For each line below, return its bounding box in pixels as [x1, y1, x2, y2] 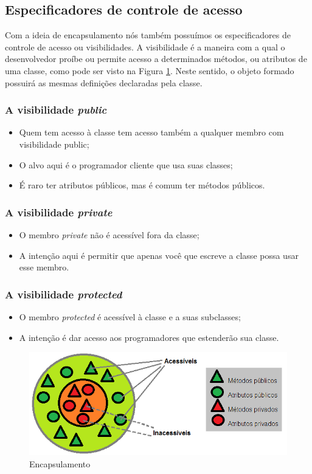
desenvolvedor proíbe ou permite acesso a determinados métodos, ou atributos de [5, 52, 307, 65]
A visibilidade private [5, 204, 113, 219]
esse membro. [19, 261, 69, 273]
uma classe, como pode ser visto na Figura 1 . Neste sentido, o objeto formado [5, 64, 294, 77]
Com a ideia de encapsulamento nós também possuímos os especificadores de [5, 29, 291, 41]
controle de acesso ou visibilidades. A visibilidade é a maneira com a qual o [5, 40, 285, 53]
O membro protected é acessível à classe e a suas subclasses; [19, 310, 241, 323]
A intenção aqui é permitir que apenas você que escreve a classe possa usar [19, 249, 299, 261]
